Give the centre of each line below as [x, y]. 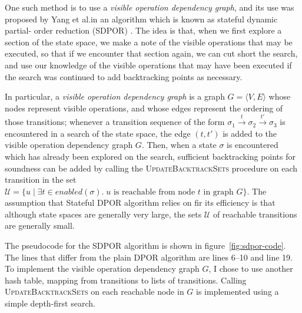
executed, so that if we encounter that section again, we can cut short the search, [151, 53]
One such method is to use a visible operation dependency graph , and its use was [150, 7]
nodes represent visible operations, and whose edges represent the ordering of [144, 108]
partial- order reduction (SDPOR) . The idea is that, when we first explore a [143, 30]
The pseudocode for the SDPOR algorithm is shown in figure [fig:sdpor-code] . [145, 246]
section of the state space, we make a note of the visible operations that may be [149, 42]
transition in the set [41, 179]
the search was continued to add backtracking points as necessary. [124, 76]
